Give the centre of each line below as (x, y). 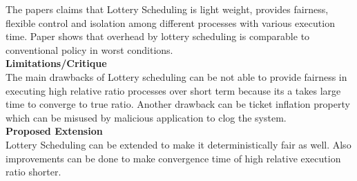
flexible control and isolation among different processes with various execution (170, 22)
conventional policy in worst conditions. (89, 49)
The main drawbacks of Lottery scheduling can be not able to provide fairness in (176, 76)
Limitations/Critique (56, 63)
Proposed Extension (54, 131)
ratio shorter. (33, 172)
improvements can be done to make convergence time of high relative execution (173, 158)
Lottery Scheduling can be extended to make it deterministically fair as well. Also (178, 144)
